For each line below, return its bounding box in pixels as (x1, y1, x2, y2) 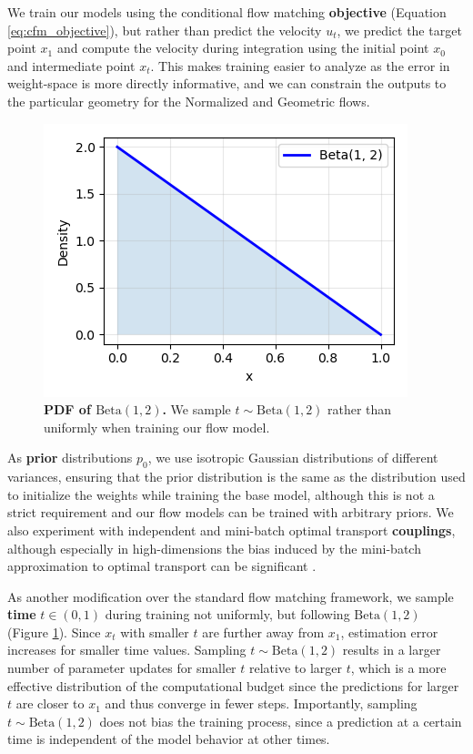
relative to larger (248, 658, 342, 678)
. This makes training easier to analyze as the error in (150, 56, 450, 75)
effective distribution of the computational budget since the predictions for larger (7, 676, 459, 695)
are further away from (202, 622, 325, 641)
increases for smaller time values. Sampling (7, 640, 247, 659)
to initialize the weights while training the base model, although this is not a (7, 484, 435, 504)
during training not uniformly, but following (105, 605, 350, 624)
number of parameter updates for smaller (7, 658, 236, 678)
